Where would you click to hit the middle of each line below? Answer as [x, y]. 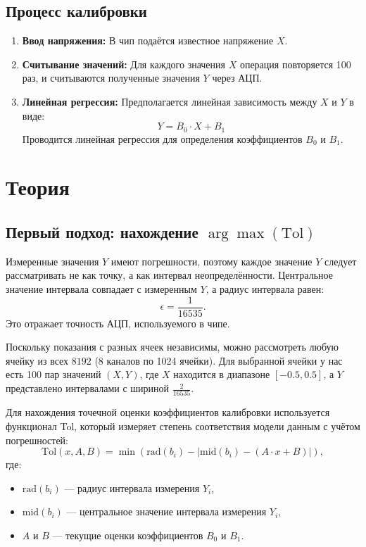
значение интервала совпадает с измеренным [101, 288]
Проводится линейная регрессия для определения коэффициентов [162, 138]
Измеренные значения [52, 261]
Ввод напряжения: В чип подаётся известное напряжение [148, 40]
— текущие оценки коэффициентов [128, 535]
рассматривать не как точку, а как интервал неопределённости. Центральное [169, 275]
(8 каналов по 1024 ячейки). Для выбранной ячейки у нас [219, 360]
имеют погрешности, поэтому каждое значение [212, 261]
